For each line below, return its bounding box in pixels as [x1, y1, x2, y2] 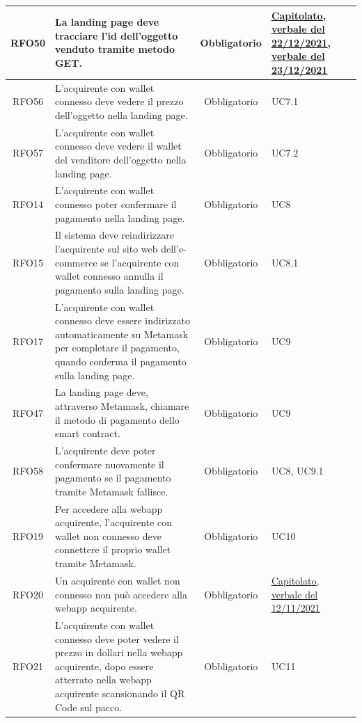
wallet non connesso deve [54, 528, 162, 543]
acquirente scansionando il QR [54, 685, 185, 700]
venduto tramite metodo [54, 42, 175, 56]
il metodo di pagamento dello [54, 412, 180, 427]
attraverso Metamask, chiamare [54, 399, 189, 413]
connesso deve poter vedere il [54, 631, 179, 646]
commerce [54, 255, 97, 269]
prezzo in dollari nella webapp [54, 645, 183, 660]
